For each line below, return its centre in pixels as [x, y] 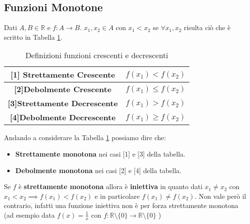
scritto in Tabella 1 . [33, 37]
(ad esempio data [30, 215]
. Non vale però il [220, 196]
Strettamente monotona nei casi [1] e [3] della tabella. [100, 153]
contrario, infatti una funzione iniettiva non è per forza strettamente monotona [121, 205]
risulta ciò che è [207, 27]
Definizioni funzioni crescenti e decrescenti [97, 55]
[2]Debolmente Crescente [63, 89]
